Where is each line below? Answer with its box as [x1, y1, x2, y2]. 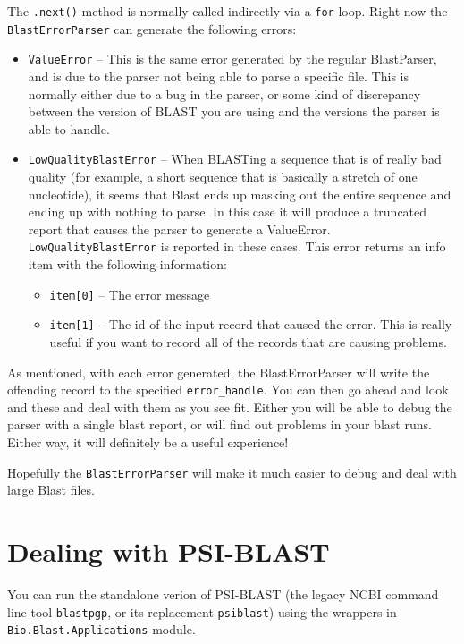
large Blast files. [7, 480, 95, 499]
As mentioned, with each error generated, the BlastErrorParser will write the [7, 362, 430, 381]
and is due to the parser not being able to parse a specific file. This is [28, 66, 409, 85]
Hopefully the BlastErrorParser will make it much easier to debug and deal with [7, 462, 457, 481]
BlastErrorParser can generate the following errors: [7, 19, 297, 38]
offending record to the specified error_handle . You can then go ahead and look [7, 380, 449, 399]
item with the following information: [28, 255, 227, 274]
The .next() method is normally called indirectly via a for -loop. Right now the [7, 2, 448, 20]
